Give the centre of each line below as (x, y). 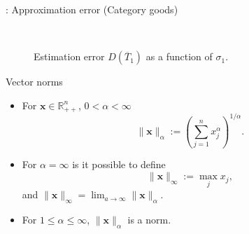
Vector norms (34, 82)
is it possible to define (119, 164)
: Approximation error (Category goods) (92, 9)
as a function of (179, 56)
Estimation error (69, 56)
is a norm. (149, 220)
